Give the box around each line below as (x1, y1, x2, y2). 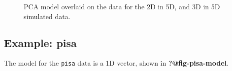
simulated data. (24, 11, 70, 21)
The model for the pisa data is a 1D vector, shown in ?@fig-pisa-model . (4, 58, 229, 68)
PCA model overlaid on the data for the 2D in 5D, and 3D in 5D (24, 1, 220, 11)
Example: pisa (4, 35, 77, 50)
